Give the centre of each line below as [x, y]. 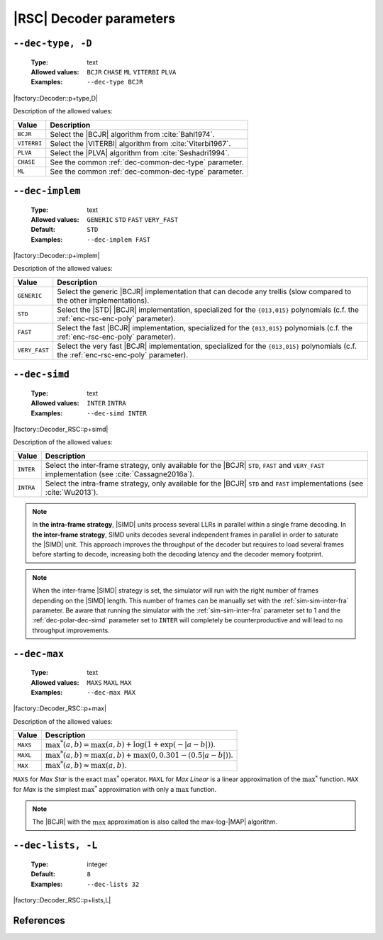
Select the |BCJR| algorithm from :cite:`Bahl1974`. [133, 134]
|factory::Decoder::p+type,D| [56, 98]
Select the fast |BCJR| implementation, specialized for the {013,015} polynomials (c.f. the [205, 328]
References [39, 921]
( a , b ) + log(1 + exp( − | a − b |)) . [160, 744]
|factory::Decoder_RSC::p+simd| [61, 430]
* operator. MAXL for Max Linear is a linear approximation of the [209, 779]
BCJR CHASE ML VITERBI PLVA [132, 72]
